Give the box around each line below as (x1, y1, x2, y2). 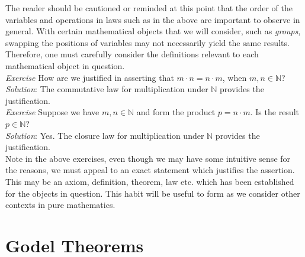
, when (222, 71, 247, 83)
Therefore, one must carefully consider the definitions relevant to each (5, 48, 259, 60)
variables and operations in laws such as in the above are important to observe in (5, 13, 300, 25)
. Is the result (250, 106, 299, 118)
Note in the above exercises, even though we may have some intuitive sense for (5, 152, 291, 164)
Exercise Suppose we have (5, 106, 99, 118)
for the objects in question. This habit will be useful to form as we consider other (5, 187, 300, 199)
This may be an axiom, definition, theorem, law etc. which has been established (5, 175, 294, 187)
